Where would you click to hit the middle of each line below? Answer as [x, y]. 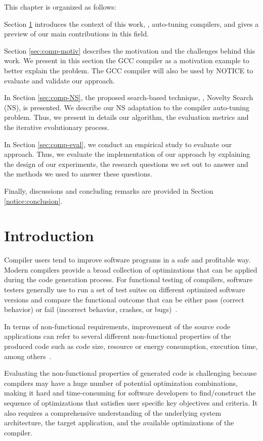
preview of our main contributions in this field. [77, 34]
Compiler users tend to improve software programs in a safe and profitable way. [127, 260]
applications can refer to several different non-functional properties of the [118, 336]
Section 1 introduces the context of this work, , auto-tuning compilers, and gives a [131, 24]
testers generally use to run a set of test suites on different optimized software [125, 289]
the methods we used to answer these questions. [78, 174]
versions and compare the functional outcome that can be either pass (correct [124, 299]
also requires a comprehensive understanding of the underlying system [113, 412]
